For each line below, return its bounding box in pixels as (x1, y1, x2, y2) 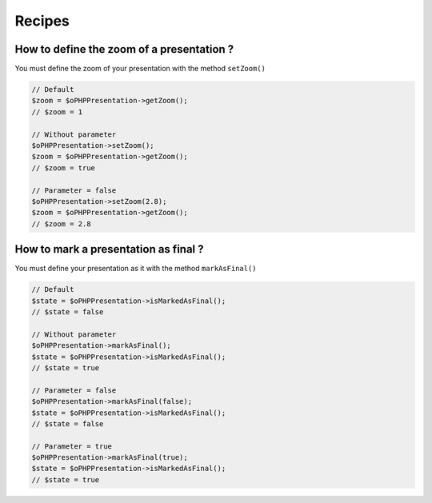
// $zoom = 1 (31, 107, 83, 116)
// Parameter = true (31, 441, 112, 451)
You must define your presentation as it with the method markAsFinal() (14, 264, 257, 273)
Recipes (14, 12, 70, 30)
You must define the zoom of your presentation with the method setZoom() (14, 64, 266, 74)
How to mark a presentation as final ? (14, 242, 204, 256)
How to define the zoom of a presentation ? (14, 42, 234, 56)
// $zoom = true (31, 163, 96, 172)
